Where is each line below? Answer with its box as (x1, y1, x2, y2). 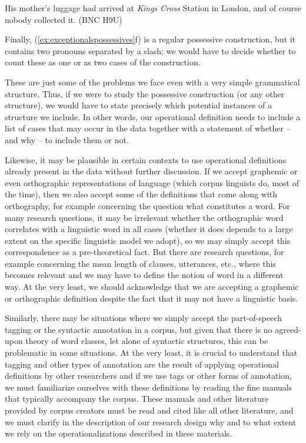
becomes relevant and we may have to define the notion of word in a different (5, 269, 284, 281)
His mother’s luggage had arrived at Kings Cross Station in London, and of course (5, 2, 301, 14)
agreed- (275, 323, 301, 335)
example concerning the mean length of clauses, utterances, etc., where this (5, 257, 276, 269)
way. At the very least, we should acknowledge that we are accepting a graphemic (5, 280, 299, 293)
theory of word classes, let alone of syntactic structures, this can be (25, 335, 268, 347)
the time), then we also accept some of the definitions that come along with (5, 188, 277, 200)
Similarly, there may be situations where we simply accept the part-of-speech (5, 312, 282, 324)
